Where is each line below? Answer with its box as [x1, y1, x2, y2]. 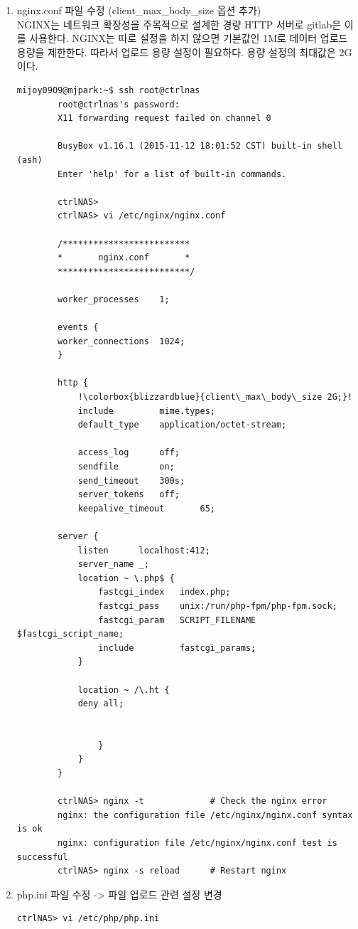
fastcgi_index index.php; [98, 587, 231, 598]
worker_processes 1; [58, 294, 170, 304]
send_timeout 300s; [77, 475, 185, 486]
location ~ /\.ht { [77, 684, 170, 695]
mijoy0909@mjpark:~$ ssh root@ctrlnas [16, 85, 200, 95]
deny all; [77, 699, 124, 709]
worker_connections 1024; [58, 336, 185, 346]
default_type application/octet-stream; [77, 420, 287, 430]
